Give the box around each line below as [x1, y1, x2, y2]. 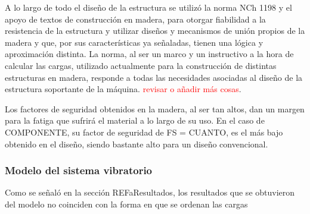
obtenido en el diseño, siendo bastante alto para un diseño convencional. [5, 137, 268, 150]
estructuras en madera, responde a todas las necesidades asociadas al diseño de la [5, 71, 303, 83]
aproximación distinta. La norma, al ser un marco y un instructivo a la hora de [5, 48, 294, 60]
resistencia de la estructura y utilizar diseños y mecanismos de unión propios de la [5, 24, 305, 37]
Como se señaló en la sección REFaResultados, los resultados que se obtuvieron [5, 186, 295, 199]
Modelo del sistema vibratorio [5, 163, 153, 178]
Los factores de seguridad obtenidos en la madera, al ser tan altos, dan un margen [5, 102, 305, 115]
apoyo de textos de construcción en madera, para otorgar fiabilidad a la [5, 12, 266, 25]
